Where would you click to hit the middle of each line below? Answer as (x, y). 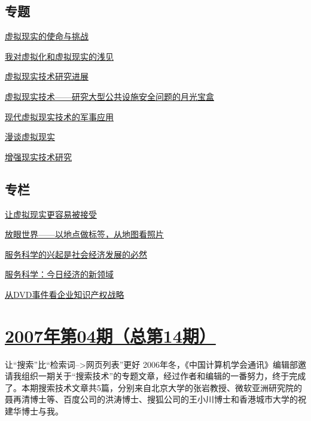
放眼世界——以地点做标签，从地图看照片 (84, 234)
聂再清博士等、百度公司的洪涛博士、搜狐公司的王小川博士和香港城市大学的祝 (155, 399)
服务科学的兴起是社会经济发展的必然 (76, 254)
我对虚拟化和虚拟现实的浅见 (59, 56)
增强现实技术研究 (38, 156)
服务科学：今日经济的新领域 (59, 274)
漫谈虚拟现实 (30, 137)
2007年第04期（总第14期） (110, 335)
